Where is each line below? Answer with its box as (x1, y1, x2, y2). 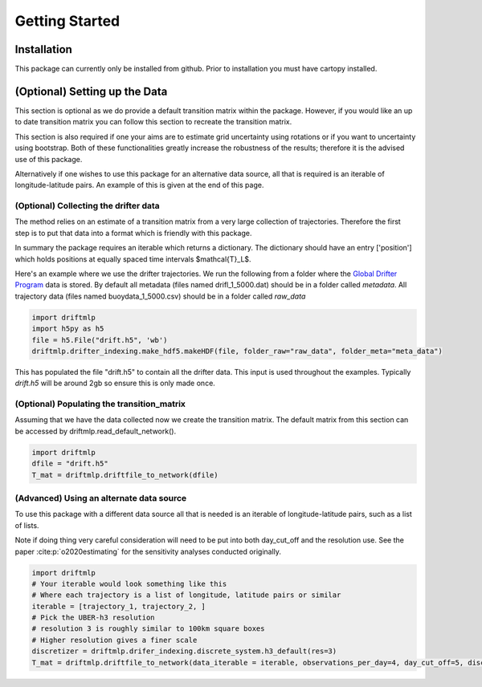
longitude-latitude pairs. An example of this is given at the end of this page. (14, 181, 264, 190)
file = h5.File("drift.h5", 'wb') (31, 335, 168, 344)
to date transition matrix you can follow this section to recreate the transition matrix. (14, 117, 292, 127)
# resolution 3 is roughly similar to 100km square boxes (31, 624, 265, 633)
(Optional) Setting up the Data (14, 84, 168, 98)
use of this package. (14, 154, 83, 164)
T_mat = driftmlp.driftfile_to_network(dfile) (31, 470, 219, 479)
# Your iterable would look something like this (31, 579, 227, 588)
